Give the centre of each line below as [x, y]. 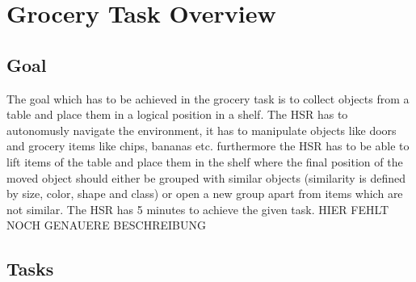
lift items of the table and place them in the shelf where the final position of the [205, 161]
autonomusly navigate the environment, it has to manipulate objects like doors [202, 130]
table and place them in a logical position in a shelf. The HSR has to [177, 114]
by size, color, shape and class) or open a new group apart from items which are [205, 194]
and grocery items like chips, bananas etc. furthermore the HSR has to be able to [208, 146]
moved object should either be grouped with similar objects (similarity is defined [206, 177]
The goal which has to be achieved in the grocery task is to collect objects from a [208, 98]
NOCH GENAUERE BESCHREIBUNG [106, 225]
